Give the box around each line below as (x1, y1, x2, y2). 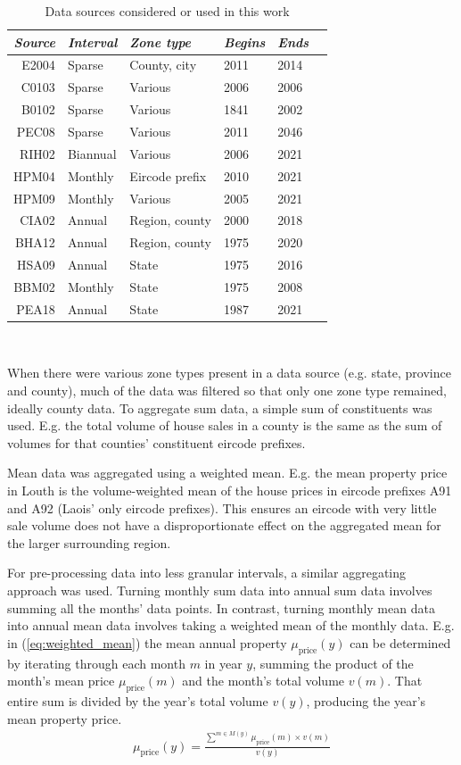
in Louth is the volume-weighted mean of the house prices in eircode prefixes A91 (7, 480, 452, 499)
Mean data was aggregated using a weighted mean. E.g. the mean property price (7, 463, 448, 482)
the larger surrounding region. (7, 533, 171, 552)
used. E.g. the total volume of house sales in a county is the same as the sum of (7, 416, 442, 435)
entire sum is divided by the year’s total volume (7, 691, 268, 710)
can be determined (350, 633, 451, 652)
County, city (129, 55, 197, 74)
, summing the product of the (252, 653, 414, 672)
